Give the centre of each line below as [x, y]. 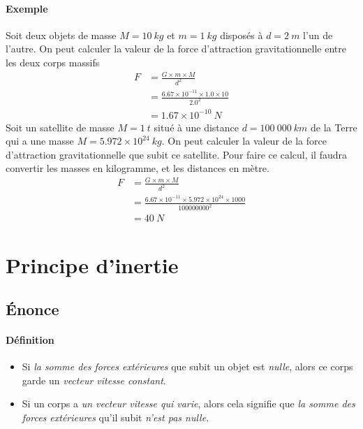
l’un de [318, 35]
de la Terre [334, 127]
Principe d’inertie [92, 264]
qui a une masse [40, 141]
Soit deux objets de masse [61, 35]
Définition [30, 340]
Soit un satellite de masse [60, 127]
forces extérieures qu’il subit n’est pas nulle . [116, 417]
